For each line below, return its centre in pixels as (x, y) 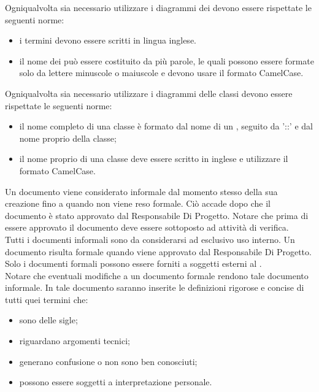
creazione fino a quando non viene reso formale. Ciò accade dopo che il (138, 203)
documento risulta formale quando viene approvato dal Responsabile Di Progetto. (158, 251)
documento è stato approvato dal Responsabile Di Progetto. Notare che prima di (157, 215)
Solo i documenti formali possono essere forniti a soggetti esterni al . (133, 263)
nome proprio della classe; (68, 138)
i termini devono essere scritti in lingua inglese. (108, 40)
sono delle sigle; (48, 320)
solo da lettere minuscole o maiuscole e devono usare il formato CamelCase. (161, 73)
